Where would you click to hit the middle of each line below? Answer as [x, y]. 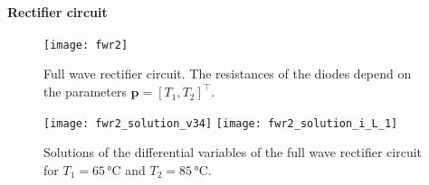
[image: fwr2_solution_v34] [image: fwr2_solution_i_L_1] [221, 123]
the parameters [85, 92]
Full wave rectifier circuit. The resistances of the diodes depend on [228, 74]
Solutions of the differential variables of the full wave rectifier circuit [233, 152]
